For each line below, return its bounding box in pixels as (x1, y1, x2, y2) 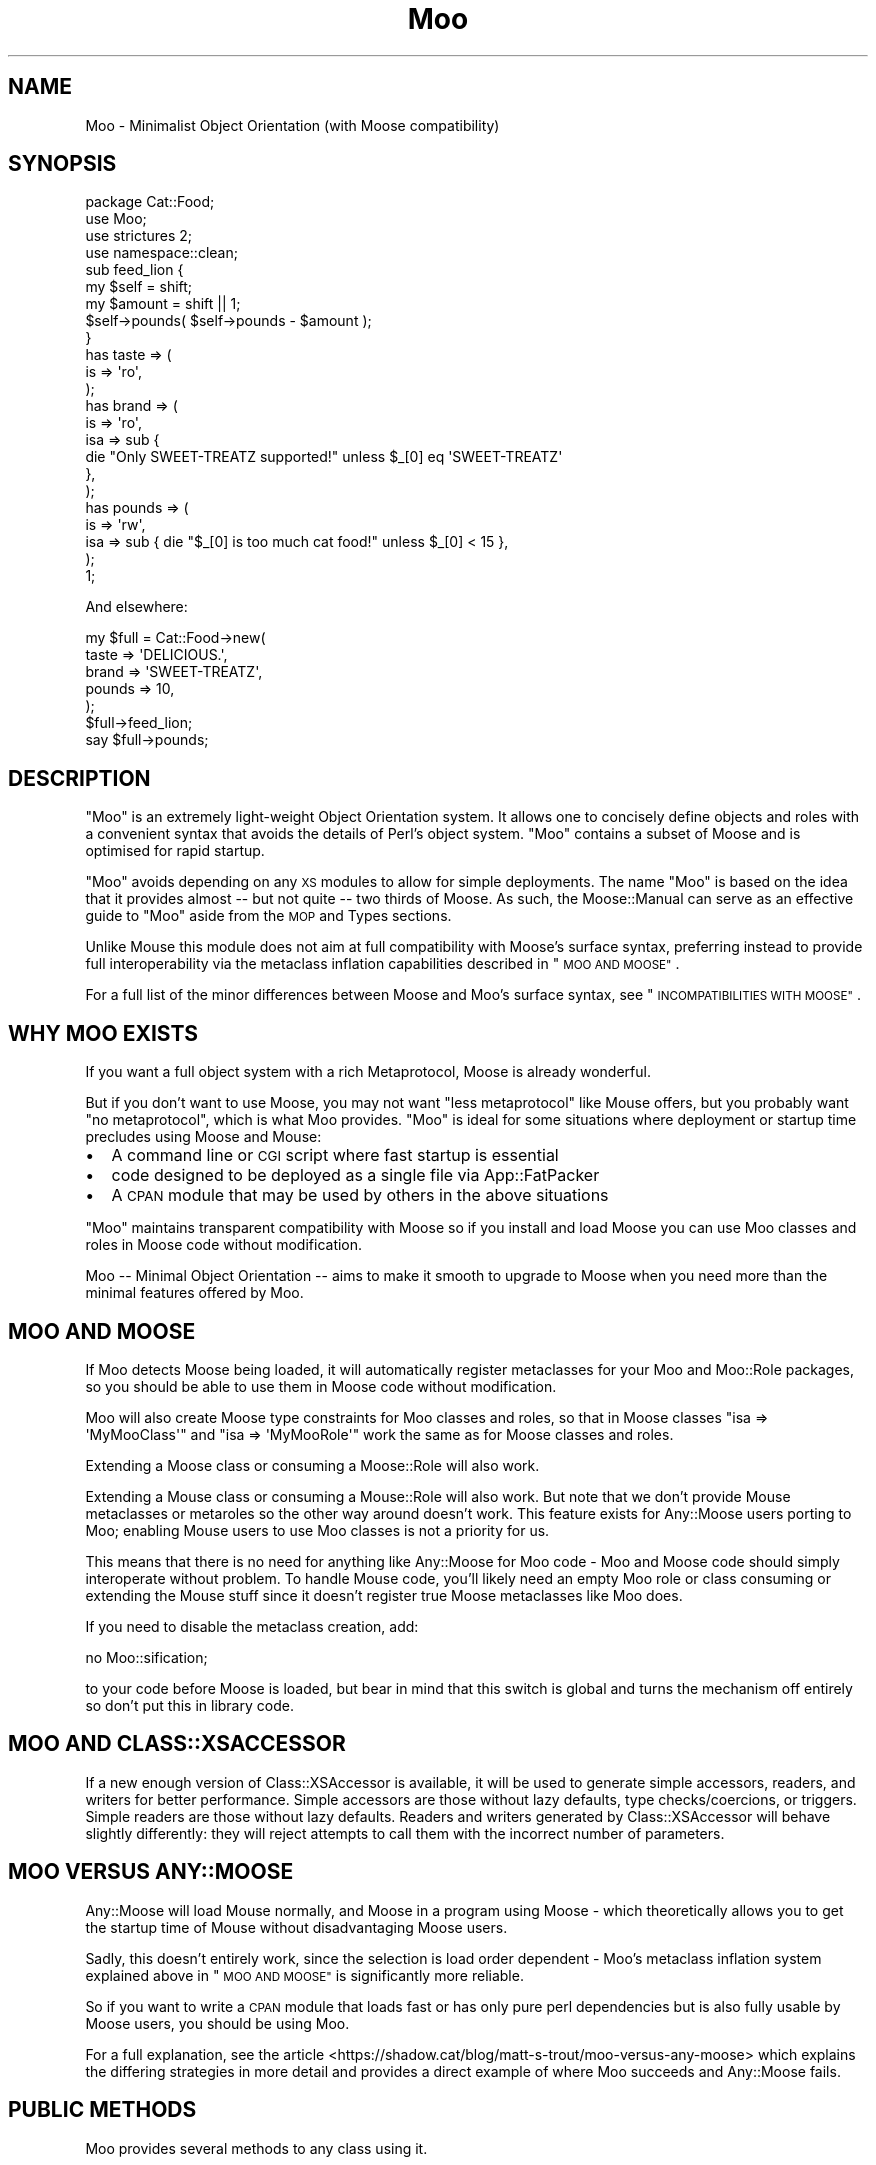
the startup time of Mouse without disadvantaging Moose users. (85, 1918, 508, 1936)
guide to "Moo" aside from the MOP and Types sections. (85, 907, 452, 925)
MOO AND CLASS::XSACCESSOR (8, 1731, 346, 1757)
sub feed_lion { (85, 261, 184, 279)
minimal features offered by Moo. (85, 1284, 304, 1302)
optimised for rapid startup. (85, 842, 265, 860)
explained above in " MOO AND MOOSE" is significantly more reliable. (85, 1966, 524, 1984)
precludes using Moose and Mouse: (85, 1128, 322, 1146)
